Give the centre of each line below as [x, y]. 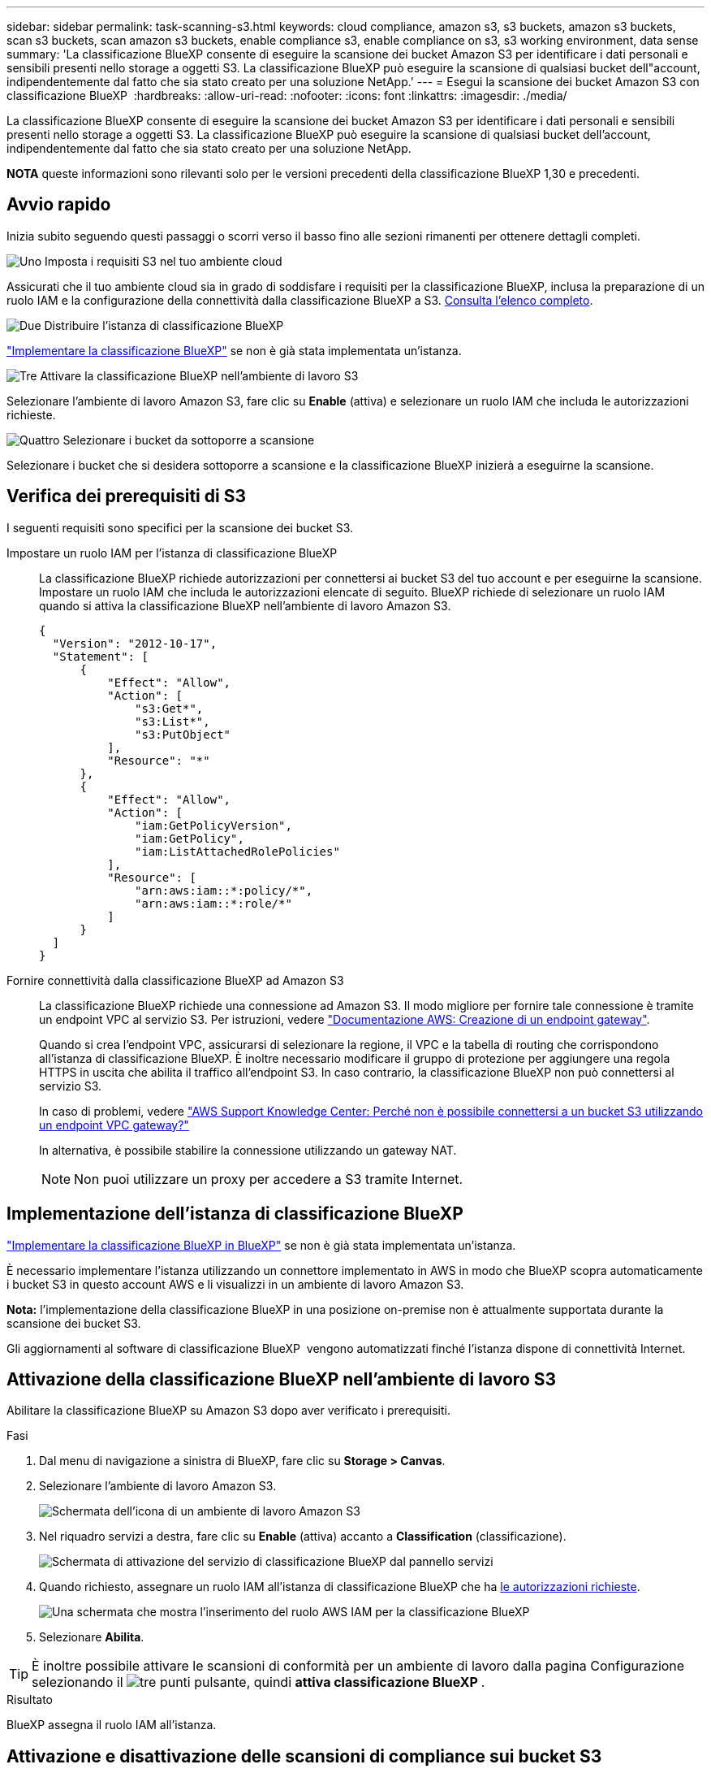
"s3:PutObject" [183, 734]
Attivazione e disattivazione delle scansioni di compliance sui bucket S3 [304, 1756]
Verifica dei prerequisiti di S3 [126, 496]
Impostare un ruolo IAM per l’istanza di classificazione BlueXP [172, 553]
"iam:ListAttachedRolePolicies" [237, 851]
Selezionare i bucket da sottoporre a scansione [189, 440]
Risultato [30, 1700]
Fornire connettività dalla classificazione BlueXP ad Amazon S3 [175, 980]
